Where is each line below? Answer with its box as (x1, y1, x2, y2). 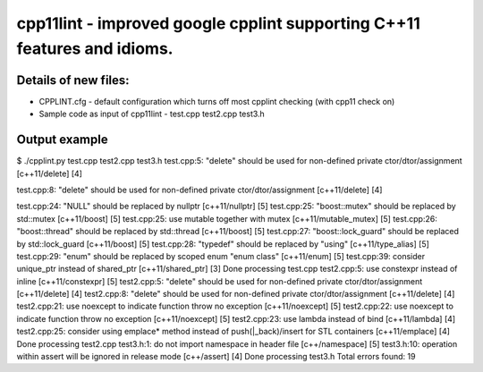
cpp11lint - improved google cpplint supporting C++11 (16, 13, 420, 33)
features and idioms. (16, 38, 174, 58)
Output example (16, 132, 108, 148)
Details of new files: (16, 72, 130, 88)
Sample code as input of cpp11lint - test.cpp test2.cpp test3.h (38, 108, 266, 120)
